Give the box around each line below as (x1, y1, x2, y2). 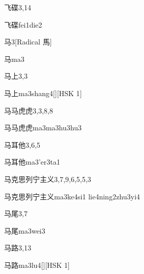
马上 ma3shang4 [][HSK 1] (4, 87, 82, 98)
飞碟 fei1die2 (4, 19, 42, 30)
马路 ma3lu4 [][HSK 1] (4, 259, 70, 270)
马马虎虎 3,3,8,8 (4, 105, 53, 116)
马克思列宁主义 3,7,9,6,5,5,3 (4, 173, 91, 184)
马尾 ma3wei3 (4, 225, 45, 236)
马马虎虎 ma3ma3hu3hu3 (4, 122, 82, 133)
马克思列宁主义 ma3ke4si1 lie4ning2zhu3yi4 (4, 191, 140, 201)
